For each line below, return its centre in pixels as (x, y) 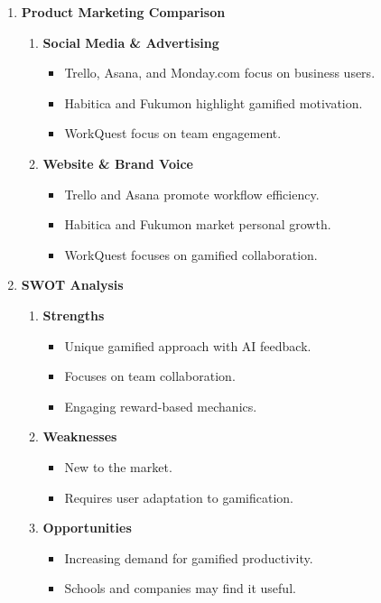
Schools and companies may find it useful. (180, 588)
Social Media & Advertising (131, 42)
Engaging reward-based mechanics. (161, 406)
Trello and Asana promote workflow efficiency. (192, 194)
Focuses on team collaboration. (150, 376)
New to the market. (118, 466)
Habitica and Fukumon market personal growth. (198, 224)
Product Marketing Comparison (123, 12)
